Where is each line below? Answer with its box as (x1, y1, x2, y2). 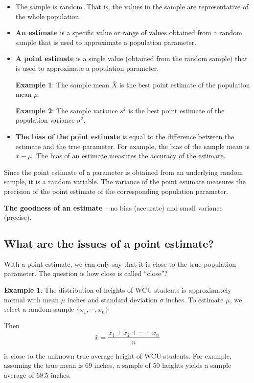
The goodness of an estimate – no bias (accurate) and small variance (4, 202, 223, 213)
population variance (15, 115, 75, 125)
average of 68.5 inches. (4, 369, 71, 380)
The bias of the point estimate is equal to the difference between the (15, 131, 234, 141)
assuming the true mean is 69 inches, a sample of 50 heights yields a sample (4, 360, 231, 370)
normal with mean (4, 294, 59, 304)
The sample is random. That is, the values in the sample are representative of (15, 1, 249, 11)
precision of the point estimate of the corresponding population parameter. (4, 186, 228, 196)
